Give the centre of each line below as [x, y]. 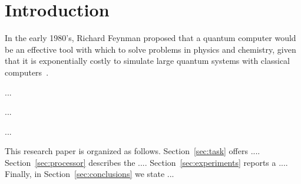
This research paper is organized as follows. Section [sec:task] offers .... [133, 151]
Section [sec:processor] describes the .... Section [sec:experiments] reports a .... [146, 162]
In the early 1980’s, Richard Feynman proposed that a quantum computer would [150, 38]
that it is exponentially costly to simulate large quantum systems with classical [148, 61]
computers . [27, 72]
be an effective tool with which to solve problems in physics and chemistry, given [150, 49]
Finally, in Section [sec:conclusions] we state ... [90, 174]
